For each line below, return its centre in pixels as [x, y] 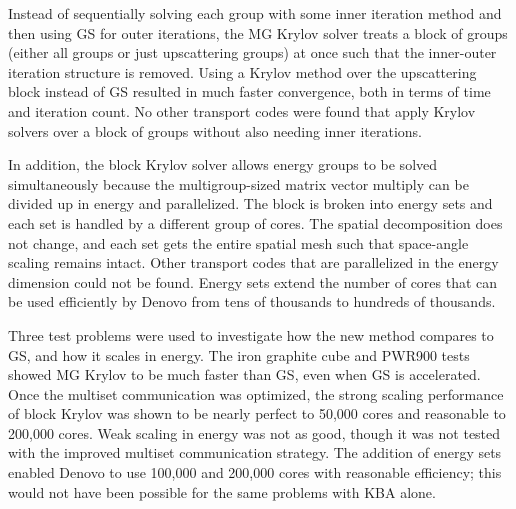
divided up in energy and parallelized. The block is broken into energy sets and [250, 203]
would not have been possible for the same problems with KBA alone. [222, 491]
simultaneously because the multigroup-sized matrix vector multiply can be [238, 183]
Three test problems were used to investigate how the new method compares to [251, 334]
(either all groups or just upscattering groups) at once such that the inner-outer [252, 52]
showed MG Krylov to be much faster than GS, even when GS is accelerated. [244, 374]
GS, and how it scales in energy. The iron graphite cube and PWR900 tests [239, 354]
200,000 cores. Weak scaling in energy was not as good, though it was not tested [254, 432]
